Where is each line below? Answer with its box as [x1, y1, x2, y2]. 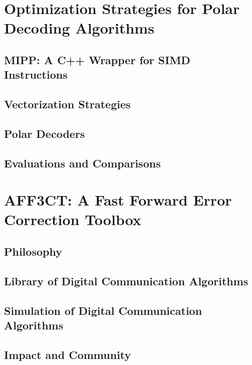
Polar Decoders [4, 125, 85, 141]
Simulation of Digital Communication [4, 302, 202, 318]
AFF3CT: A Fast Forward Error [4, 190, 232, 210]
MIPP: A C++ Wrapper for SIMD [4, 52, 190, 67]
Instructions [4, 67, 68, 82]
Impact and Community [4, 346, 131, 362]
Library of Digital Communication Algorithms [4, 273, 248, 288]
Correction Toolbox [4, 209, 141, 230]
